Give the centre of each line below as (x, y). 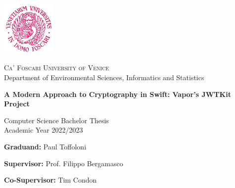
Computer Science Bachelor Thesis (56, 120)
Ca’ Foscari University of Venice (57, 68)
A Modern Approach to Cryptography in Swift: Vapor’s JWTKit (117, 94)
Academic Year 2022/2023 (44, 130)
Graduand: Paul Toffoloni (45, 146)
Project (17, 104)
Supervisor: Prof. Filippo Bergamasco (64, 163)
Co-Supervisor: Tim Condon (50, 180)
